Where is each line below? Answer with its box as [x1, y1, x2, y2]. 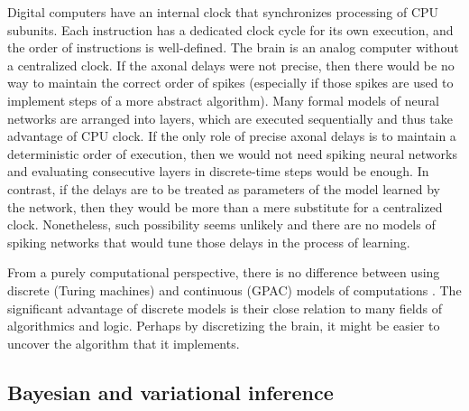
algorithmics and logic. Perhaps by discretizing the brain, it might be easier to [7, 316, 440, 335]
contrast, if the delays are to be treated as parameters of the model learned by [7, 179, 441, 198]
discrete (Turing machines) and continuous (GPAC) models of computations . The [7, 280, 462, 299]
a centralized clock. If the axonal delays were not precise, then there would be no [7, 55, 455, 74]
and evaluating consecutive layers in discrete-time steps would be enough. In [7, 162, 429, 181]
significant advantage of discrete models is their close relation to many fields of [7, 298, 442, 317]
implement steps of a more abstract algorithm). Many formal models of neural [7, 90, 439, 109]
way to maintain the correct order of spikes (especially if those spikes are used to [7, 73, 454, 92]
